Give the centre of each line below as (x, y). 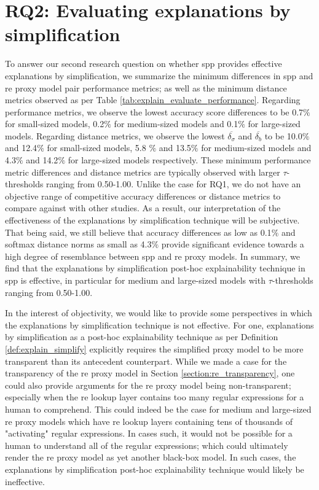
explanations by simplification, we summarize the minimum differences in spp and (159, 75)
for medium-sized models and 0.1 (176, 124)
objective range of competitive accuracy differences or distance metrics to (143, 196)
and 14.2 (42, 160)
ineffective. (25, 481)
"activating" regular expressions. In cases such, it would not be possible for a (149, 433)
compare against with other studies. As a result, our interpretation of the (143, 208)
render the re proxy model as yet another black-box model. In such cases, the (151, 457)
